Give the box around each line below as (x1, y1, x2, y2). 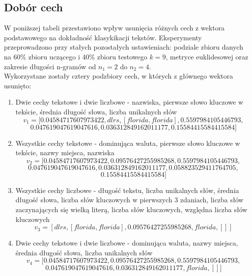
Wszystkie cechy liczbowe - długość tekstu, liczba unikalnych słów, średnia (15, 185, 239, 195)
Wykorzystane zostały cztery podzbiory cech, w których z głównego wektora (4, 71, 233, 81)
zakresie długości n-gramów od (4, 61, 96, 71)
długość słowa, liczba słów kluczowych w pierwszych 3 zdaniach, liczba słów (15, 194, 244, 205)
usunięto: (4, 80, 31, 90)
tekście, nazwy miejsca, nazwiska (15, 147, 114, 158)
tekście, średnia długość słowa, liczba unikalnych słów (15, 106, 177, 116)
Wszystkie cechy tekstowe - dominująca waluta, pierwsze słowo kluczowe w (15, 138, 240, 148)
